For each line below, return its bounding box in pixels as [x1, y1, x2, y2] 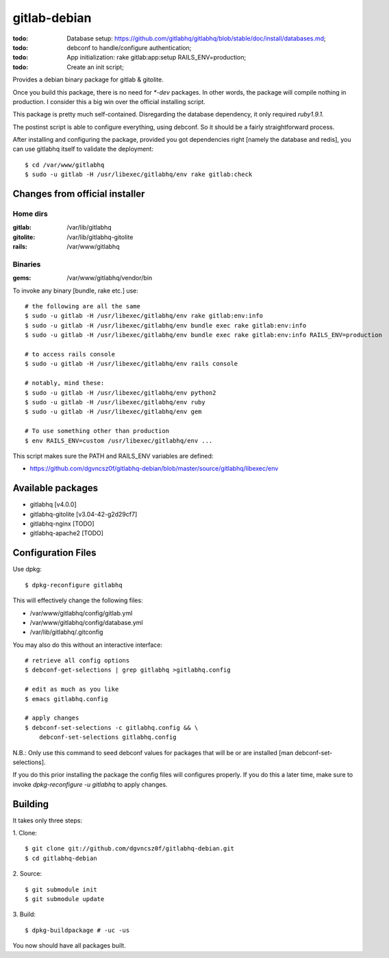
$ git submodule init [25, 885, 97, 894]
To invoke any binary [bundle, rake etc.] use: [12, 286, 138, 295]
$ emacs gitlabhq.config [25, 695, 108, 702]
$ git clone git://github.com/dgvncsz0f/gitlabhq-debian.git [25, 845, 234, 852]
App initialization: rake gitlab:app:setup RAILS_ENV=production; [66, 53, 247, 62]
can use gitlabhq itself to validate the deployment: [12, 145, 154, 153]
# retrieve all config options [25, 656, 130, 665]
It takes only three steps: [12, 816, 82, 824]
